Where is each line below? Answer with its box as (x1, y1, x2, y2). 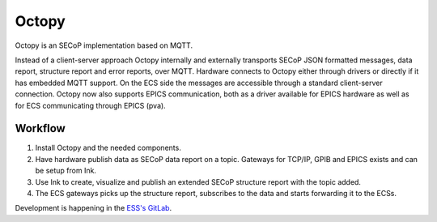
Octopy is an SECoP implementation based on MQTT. (15, 41, 193, 50)
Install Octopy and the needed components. (35, 143, 181, 153)
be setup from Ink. (35, 166, 97, 176)
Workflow (15, 122, 66, 135)
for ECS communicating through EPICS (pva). (15, 100, 166, 110)
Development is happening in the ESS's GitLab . (15, 203, 172, 213)
